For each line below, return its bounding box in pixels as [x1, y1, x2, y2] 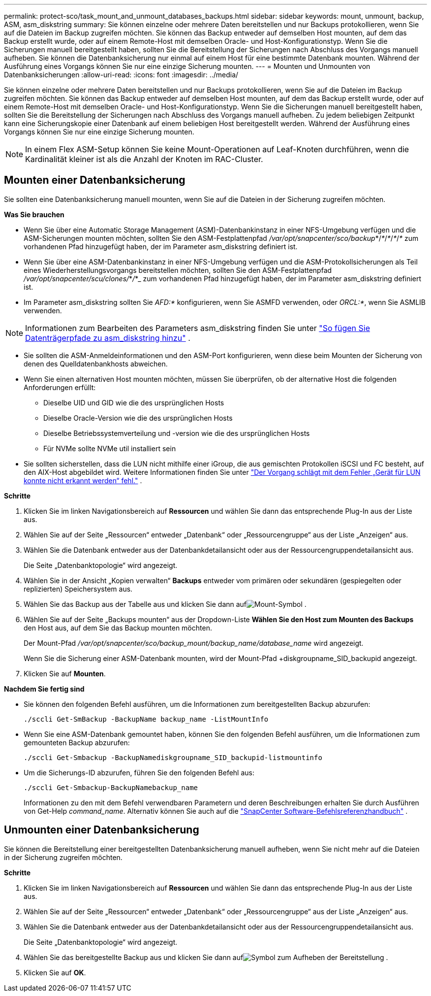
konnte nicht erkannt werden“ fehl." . [24, 476, 142, 485]
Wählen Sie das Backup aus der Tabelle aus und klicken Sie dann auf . [24, 599, 307, 608]
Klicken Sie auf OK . [24, 968, 86, 977]
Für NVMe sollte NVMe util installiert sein [43, 444, 176, 453]
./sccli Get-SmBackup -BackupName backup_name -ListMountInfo [24, 715, 269, 723]
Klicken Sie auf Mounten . [24, 669, 106, 678]
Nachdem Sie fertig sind [4, 684, 85, 693]
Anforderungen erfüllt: [24, 383, 96, 392]
